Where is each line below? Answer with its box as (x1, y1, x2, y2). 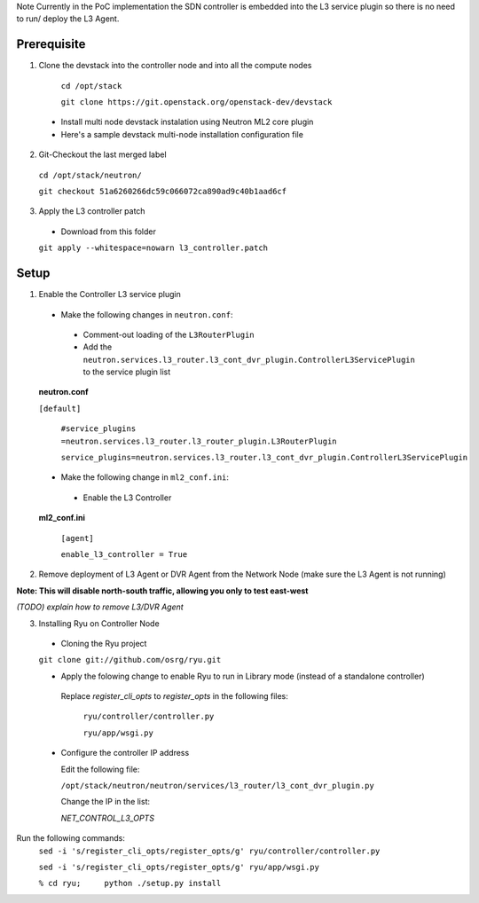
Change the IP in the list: (60, 797, 151, 807)
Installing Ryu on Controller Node (38, 617, 160, 629)
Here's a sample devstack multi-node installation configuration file (60, 129, 303, 139)
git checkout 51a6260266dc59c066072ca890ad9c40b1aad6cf (38, 186, 287, 197)
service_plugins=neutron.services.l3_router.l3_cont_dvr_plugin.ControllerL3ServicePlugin (60, 452, 468, 463)
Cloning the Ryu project (60, 638, 147, 648)
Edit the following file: (60, 764, 140, 774)
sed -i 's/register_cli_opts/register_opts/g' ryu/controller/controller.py (38, 845, 381, 856)
